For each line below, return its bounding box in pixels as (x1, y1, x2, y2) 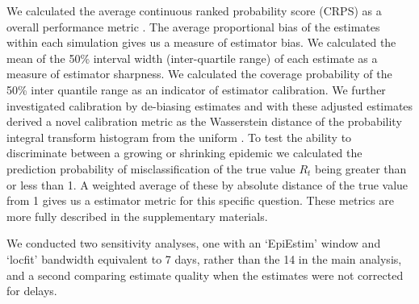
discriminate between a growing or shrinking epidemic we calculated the (6, 144, 362, 161)
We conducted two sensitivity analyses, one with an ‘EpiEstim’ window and (6, 235, 381, 252)
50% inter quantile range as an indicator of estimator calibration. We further (6, 81, 386, 98)
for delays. (6, 282, 57, 299)
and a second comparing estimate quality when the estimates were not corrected (6, 266, 404, 283)
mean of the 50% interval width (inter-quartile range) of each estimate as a (6, 49, 378, 66)
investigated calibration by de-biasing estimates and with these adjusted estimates (6, 97, 413, 114)
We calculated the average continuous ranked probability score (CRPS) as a (6, 2, 382, 19)
